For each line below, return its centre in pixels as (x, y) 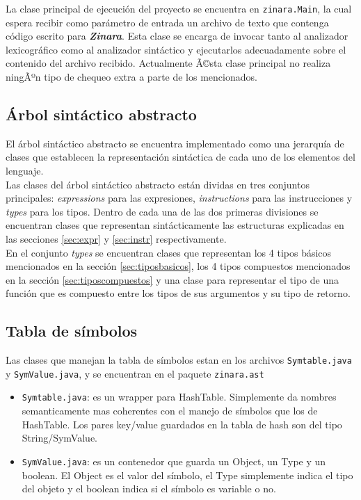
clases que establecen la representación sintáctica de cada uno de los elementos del (180, 157)
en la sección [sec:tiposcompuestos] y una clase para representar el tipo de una (172, 279)
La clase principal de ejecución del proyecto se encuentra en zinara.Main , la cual (179, 8)
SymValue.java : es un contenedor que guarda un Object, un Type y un (174, 461)
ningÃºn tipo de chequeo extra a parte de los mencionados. (131, 77)
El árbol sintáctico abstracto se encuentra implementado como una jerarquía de (175, 143)
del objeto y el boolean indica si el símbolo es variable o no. (149, 489)
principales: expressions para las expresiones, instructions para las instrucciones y (179, 198)
